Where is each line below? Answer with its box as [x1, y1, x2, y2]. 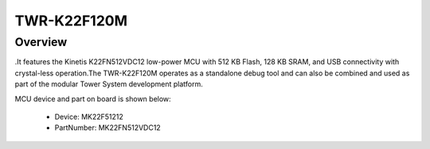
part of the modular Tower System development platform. [14, 79, 203, 89]
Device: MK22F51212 [54, 112, 123, 121]
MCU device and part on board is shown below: [14, 94, 171, 103]
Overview [14, 35, 68, 49]
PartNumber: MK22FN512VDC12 [54, 123, 161, 132]
